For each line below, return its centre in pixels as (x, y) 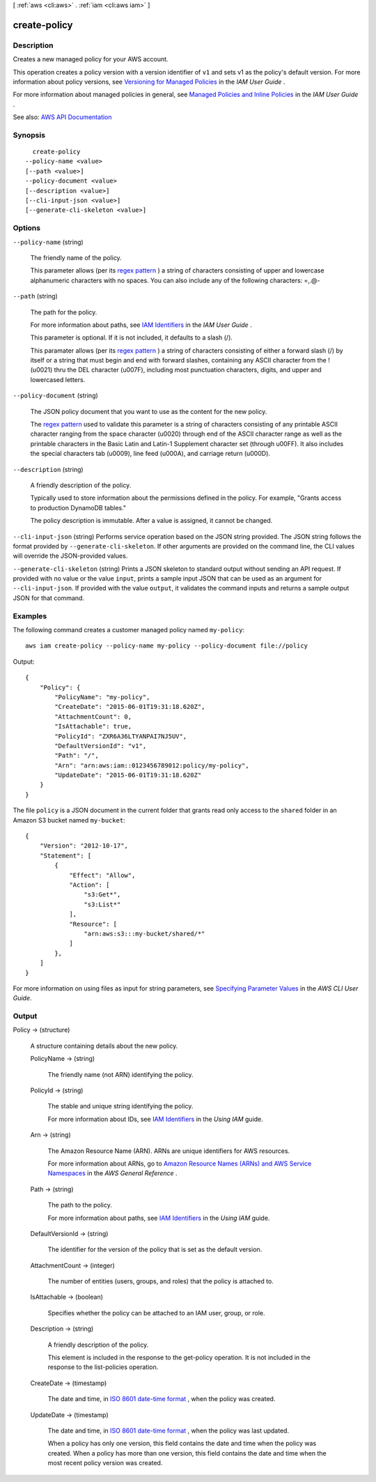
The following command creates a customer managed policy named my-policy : (129, 630)
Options (27, 228)
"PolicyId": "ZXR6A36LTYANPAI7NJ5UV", (121, 736)
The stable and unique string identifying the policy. (120, 1106)
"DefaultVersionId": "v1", (101, 746)
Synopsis (29, 135)
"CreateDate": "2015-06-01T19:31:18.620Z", (130, 707)
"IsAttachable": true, (93, 726)
